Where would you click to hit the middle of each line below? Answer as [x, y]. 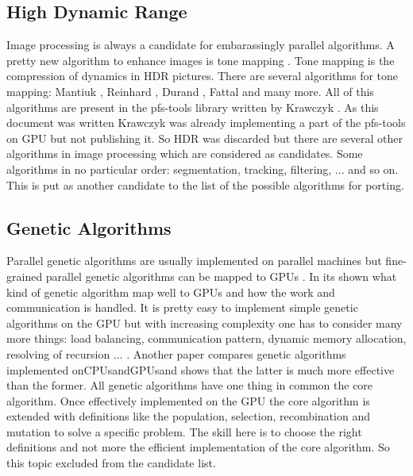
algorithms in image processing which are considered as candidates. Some [185, 154]
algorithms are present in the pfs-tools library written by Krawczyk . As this [193, 107]
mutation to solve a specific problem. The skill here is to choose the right [184, 431]
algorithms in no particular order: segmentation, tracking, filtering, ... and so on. [203, 169]
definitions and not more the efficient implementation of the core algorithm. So [198, 447]
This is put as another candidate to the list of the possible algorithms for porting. [205, 184]
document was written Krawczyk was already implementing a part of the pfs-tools [206, 123]
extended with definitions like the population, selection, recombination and [188, 416]
